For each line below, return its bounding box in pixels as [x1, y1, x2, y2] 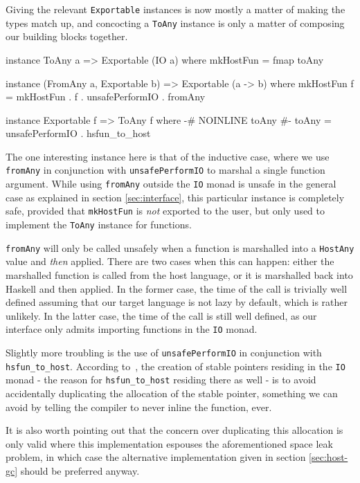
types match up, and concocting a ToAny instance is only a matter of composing [6, 15, 345, 30]
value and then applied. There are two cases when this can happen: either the [6, 254, 334, 268]
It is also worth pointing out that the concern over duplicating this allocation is [6, 423, 343, 437]
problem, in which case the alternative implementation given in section [6, 450, 306, 464]
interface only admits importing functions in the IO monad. [6, 322, 258, 336]
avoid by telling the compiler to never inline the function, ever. [6, 399, 272, 414]
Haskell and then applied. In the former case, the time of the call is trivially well [6, 281, 348, 295]
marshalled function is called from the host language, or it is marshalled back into [6, 267, 353, 282]
